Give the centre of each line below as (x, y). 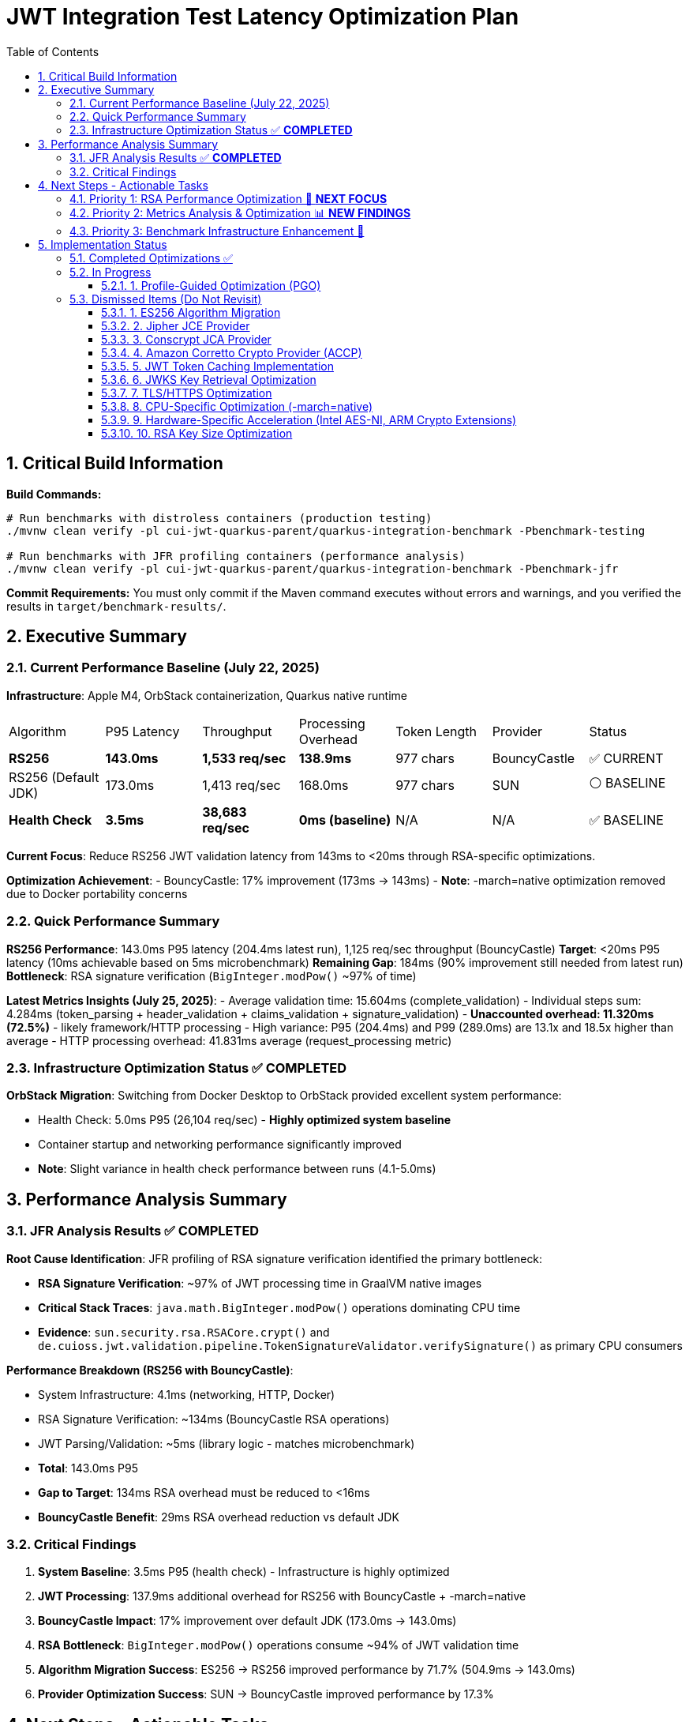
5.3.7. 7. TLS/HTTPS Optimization (187, 393)
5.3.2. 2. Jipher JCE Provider (176, 325)
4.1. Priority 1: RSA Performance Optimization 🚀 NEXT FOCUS (228, 198)
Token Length (436, 731)
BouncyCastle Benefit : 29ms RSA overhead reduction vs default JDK (219, 1517)
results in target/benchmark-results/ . (116, 606)
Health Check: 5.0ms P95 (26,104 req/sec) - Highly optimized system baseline (245, 1120)
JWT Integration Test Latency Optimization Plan (263, 17)
